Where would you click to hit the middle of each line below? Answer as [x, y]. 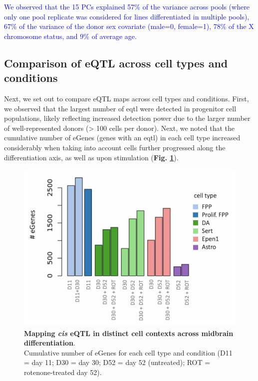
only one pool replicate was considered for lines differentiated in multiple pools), [127, 16]
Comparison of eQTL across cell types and [116, 63]
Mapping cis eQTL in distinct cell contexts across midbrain [129, 333]
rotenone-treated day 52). [63, 372]
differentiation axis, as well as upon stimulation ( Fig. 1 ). [91, 157]
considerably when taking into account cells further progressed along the [115, 147]
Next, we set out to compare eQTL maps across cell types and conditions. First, [127, 98]
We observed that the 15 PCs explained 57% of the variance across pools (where [127, 6]
